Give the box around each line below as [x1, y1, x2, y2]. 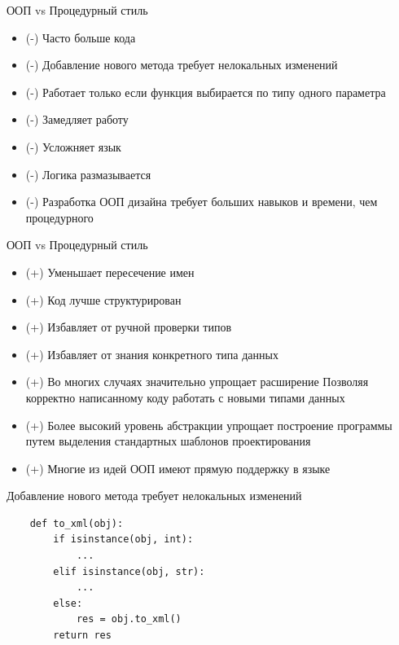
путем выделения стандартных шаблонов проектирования [25, 432, 311, 450]
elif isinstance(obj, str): [53, 565, 205, 577]
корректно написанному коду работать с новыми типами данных [25, 388, 345, 406]
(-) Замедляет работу [25, 111, 129, 128]
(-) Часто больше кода [25, 29, 136, 46]
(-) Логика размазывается [25, 165, 151, 182]
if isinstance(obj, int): [53, 533, 194, 546]
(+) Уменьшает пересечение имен [25, 263, 195, 280]
